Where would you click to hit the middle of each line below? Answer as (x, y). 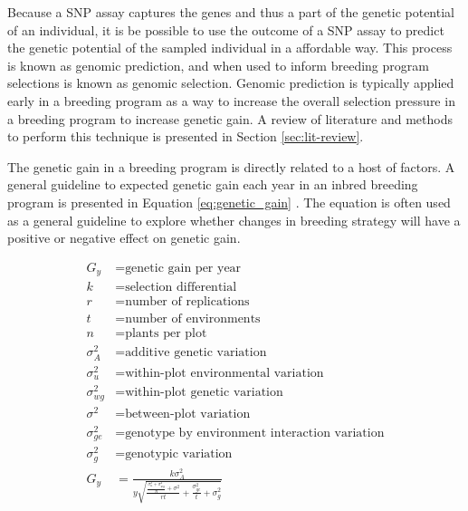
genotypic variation (179, 454)
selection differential (181, 288)
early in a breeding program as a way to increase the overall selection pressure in (231, 100)
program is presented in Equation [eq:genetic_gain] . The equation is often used (229, 202)
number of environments (193, 319)
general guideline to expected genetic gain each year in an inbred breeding (213, 184)
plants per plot (166, 334)
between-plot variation (188, 414)
